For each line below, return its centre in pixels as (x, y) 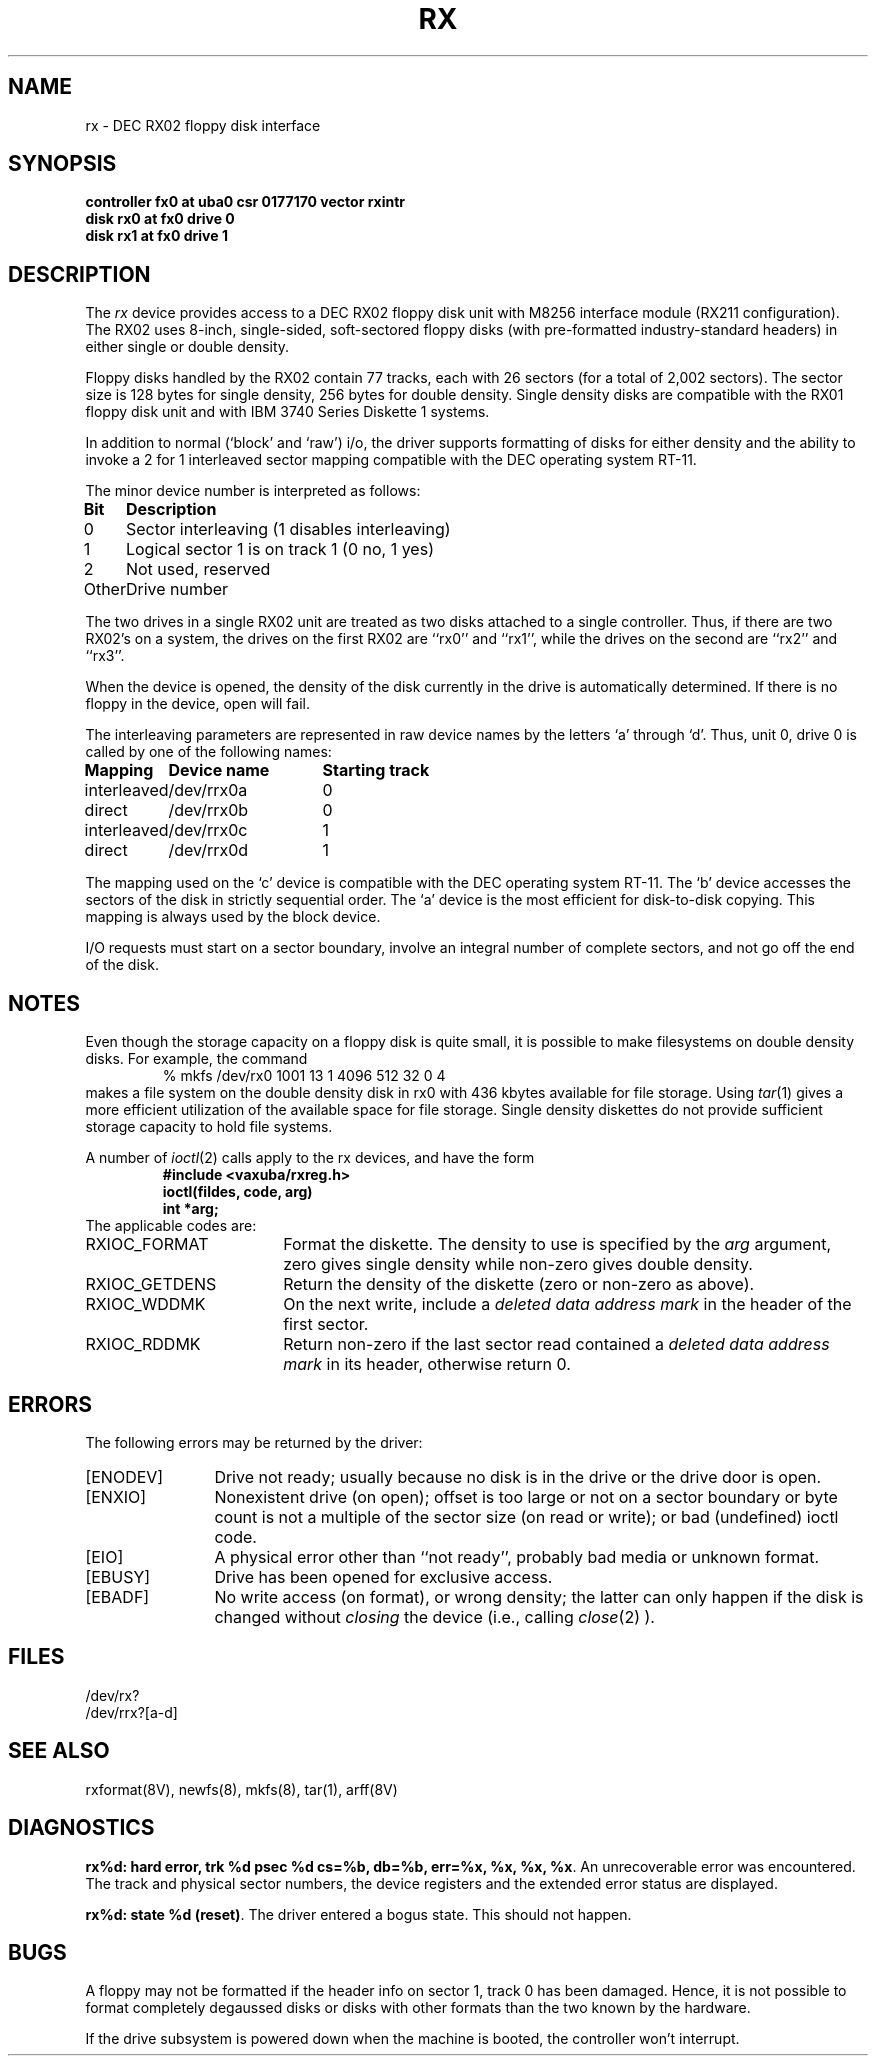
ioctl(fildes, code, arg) (237, 1192)
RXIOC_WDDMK (145, 1304)
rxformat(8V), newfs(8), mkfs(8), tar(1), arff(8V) (241, 1789)
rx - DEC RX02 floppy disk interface (203, 125)
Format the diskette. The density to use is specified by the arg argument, (557, 1244)
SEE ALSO (59, 1751)
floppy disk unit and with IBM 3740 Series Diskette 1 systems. (287, 412)
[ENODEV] (124, 1476)
